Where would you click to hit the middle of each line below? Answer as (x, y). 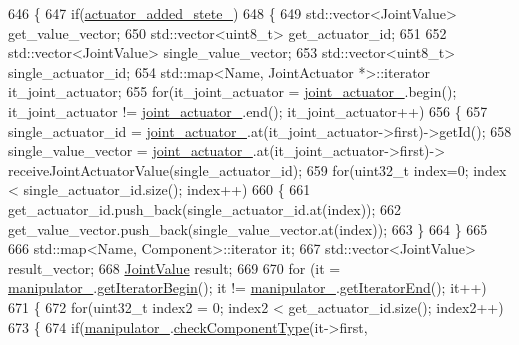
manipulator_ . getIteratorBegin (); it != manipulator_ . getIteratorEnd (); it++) (247, 287)
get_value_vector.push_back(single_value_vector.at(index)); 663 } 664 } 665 (248, 228)
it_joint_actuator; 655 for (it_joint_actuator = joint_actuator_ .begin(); (232, 91)
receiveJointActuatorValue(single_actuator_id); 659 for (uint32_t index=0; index (257, 169)
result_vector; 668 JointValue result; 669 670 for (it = (174, 267)
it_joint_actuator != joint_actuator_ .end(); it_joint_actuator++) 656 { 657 (248, 110)
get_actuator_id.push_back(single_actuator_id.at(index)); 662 (205, 208)
